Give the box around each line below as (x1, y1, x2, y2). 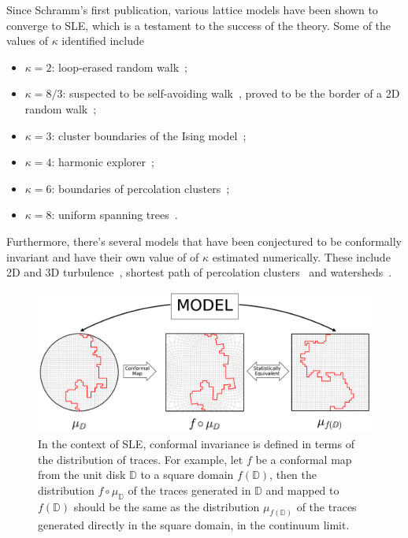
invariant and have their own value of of (6, 248, 199, 265)
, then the (269, 466, 317, 483)
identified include (61, 32, 145, 49)
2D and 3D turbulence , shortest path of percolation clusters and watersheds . (6, 264, 392, 280)
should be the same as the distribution (73, 498, 260, 514)
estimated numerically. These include (212, 248, 391, 265)
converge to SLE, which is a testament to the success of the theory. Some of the (6, 17, 391, 33)
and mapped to (265, 481, 339, 498)
